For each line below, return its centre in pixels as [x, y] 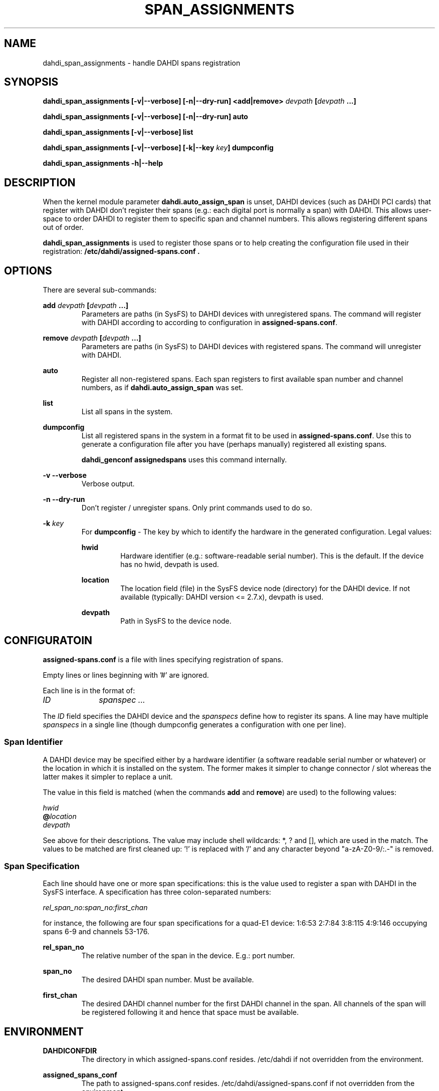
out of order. [63, 227]
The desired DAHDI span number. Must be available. [168, 980]
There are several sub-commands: [100, 290]
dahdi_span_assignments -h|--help [103, 163]
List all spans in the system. [127, 412]
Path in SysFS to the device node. [176, 621]
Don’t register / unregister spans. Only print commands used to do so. [197, 508]
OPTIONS [28, 270]
